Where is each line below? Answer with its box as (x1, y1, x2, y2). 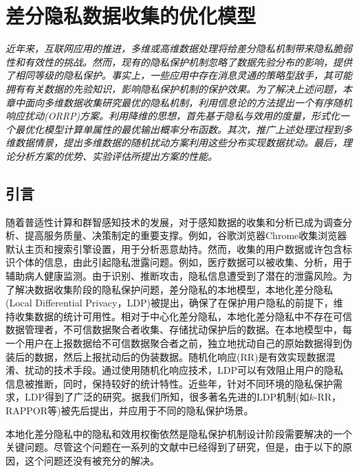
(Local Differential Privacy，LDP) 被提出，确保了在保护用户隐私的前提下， (6, 295, 334, 310)
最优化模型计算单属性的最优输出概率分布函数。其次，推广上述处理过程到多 (14, 122, 352, 136)
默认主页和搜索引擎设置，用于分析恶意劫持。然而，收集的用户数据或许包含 (6, 241, 342, 256)
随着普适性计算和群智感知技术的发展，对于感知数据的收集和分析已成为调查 (6, 214, 342, 229)
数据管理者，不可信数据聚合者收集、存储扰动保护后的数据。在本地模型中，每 (6, 322, 352, 337)
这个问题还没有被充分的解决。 (24, 453, 160, 467)
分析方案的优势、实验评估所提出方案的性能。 (14, 148, 217, 163)
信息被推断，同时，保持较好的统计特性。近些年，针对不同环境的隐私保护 (6, 376, 333, 390)
